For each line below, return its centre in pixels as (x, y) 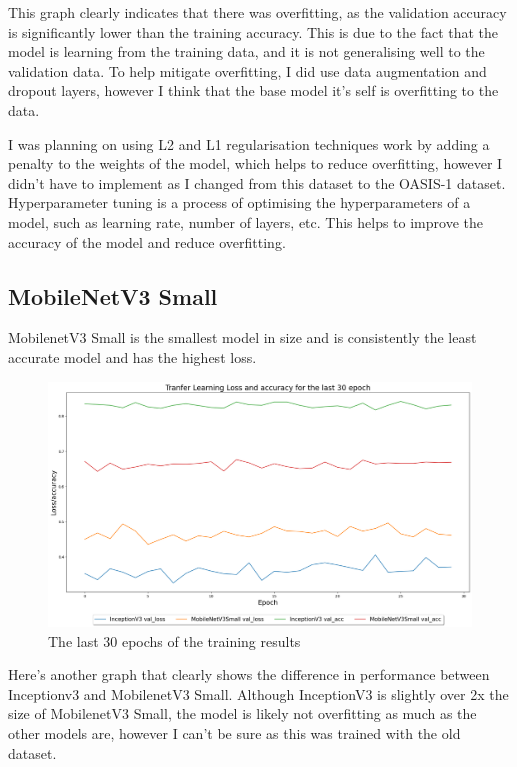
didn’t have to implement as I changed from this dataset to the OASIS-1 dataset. (257, 182)
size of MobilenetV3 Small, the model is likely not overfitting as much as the (242, 713)
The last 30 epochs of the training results (174, 640)
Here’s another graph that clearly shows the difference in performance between (249, 674)
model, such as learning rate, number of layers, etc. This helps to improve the (245, 221)
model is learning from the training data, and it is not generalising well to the (246, 51)
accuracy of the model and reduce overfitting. (147, 241)
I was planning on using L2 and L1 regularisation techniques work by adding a (249, 143)
